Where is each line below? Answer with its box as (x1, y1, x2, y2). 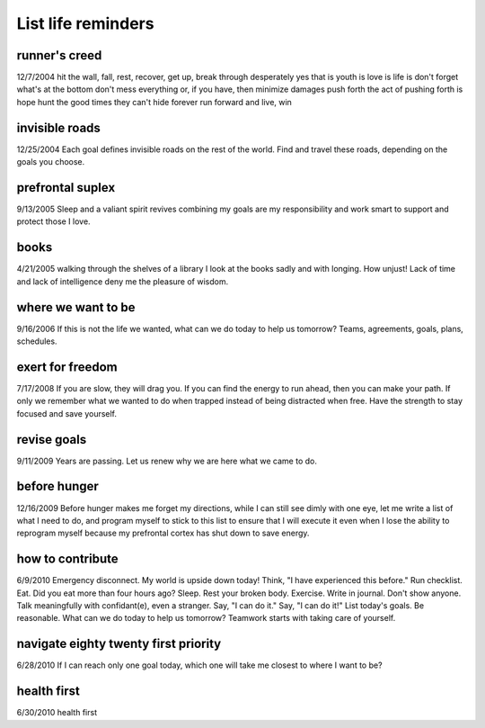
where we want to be (16, 300, 136, 315)
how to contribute (16, 552, 119, 567)
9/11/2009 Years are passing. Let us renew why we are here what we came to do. (16, 455, 318, 466)
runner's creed (16, 48, 102, 63)
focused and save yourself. (16, 408, 117, 418)
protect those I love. (16, 216, 91, 227)
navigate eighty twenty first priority (16, 636, 222, 652)
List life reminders (16, 13, 154, 33)
